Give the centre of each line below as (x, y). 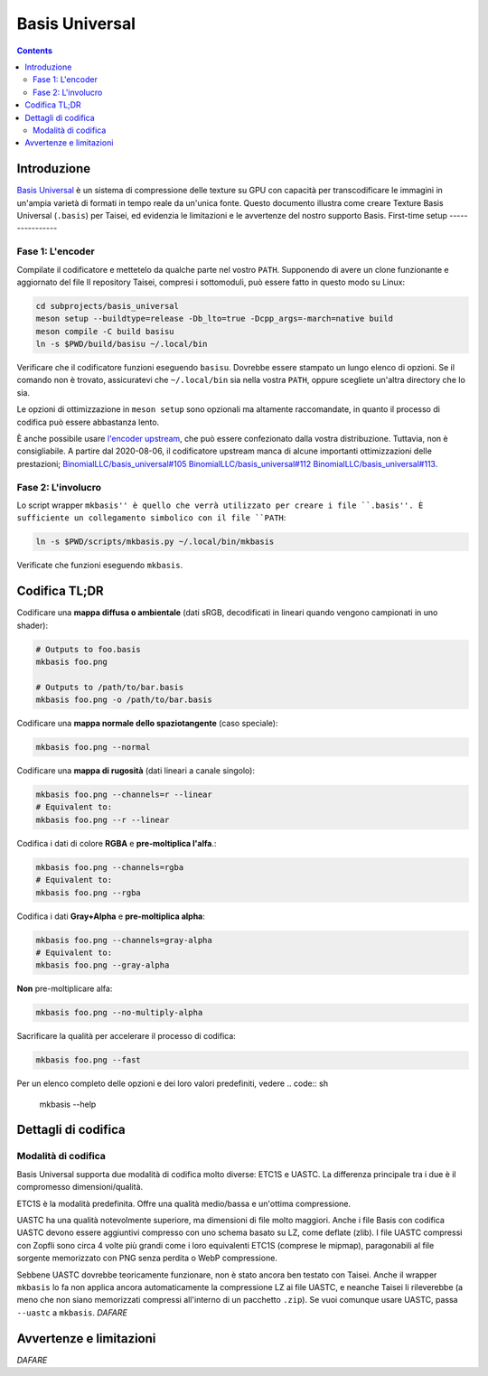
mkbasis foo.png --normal (93, 747)
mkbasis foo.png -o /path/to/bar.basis (124, 700)
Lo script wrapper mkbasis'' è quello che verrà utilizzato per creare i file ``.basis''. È (220, 505)
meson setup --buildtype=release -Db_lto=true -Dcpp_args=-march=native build (214, 319)
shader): (33, 625)
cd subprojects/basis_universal (108, 306)
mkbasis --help (68, 1104)
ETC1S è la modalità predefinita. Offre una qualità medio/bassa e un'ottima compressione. (184, 1203)
